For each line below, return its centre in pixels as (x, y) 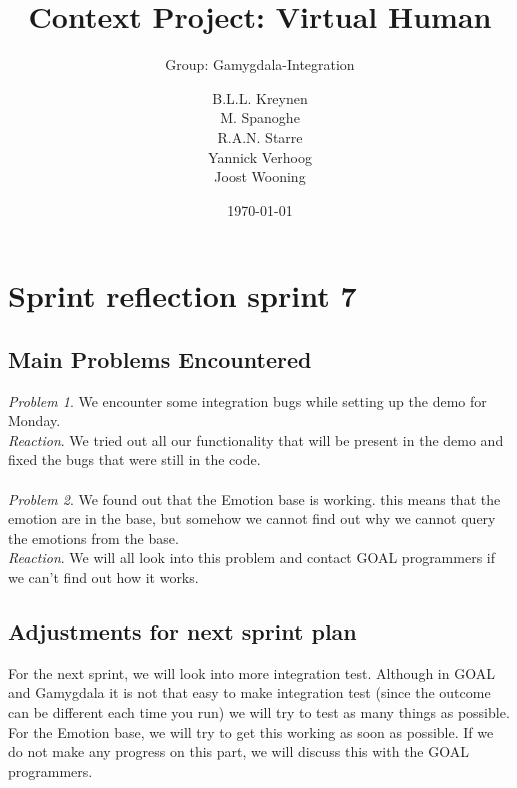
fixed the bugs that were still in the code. (134, 459)
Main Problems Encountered (160, 358)
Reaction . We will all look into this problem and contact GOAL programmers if (252, 557)
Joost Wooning (260, 176)
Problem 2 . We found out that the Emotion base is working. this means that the (254, 498)
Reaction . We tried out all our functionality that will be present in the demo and (256, 439)
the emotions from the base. (93, 537)
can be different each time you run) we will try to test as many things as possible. (259, 712)
